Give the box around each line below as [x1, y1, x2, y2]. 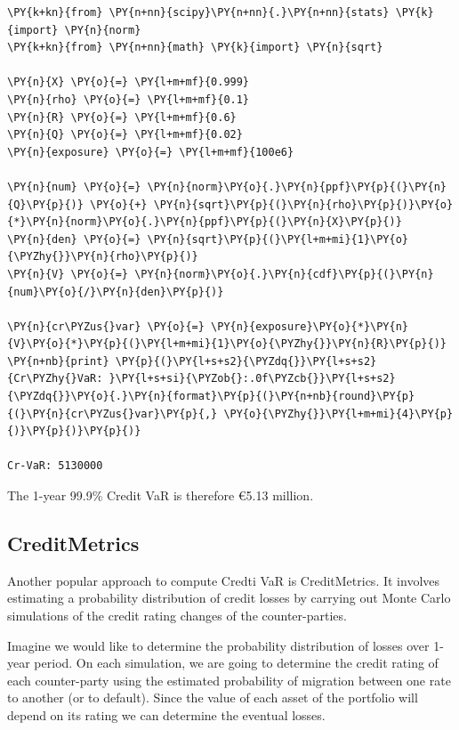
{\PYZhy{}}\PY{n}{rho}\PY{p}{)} [7, 250, 198, 264]
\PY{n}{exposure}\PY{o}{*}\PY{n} [211, 320, 409, 333]
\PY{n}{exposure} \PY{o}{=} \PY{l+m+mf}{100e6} [7, 145, 294, 158]
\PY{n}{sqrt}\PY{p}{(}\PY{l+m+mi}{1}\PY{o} [147, 232, 409, 246]
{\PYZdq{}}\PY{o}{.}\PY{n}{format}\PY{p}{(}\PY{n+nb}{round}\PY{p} [7, 390, 415, 403]
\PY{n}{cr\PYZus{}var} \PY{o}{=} [7, 320, 205, 333]
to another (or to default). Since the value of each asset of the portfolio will [7, 688, 418, 707]
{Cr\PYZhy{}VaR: [7, 372, 103, 385]
